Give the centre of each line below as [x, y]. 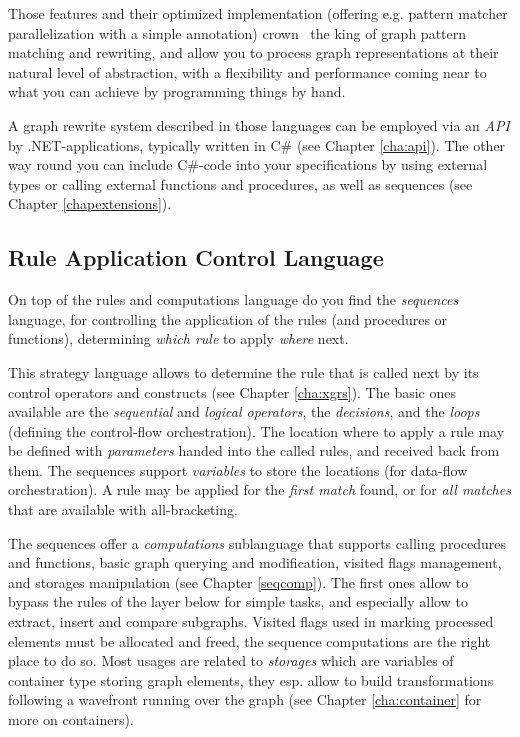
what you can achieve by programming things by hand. [177, 91]
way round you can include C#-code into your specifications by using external [248, 164]
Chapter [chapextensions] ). [90, 203]
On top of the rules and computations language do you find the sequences [233, 299]
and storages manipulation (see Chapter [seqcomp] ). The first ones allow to [238, 581]
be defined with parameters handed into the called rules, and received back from [254, 450]
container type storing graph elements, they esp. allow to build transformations [251, 679]
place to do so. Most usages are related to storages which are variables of [231, 660]
